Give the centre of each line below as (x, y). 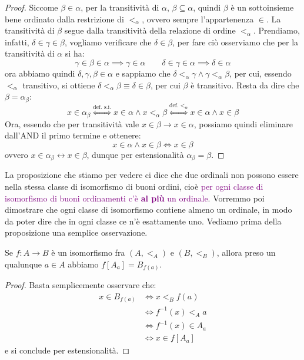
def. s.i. (102, 107)
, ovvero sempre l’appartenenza (198, 19)
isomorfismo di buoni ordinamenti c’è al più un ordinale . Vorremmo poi (135, 198)
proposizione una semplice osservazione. (76, 232)
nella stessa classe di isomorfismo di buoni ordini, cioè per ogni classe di (134, 186)
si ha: (75, 53)
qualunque (24, 264)
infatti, (17, 42)
